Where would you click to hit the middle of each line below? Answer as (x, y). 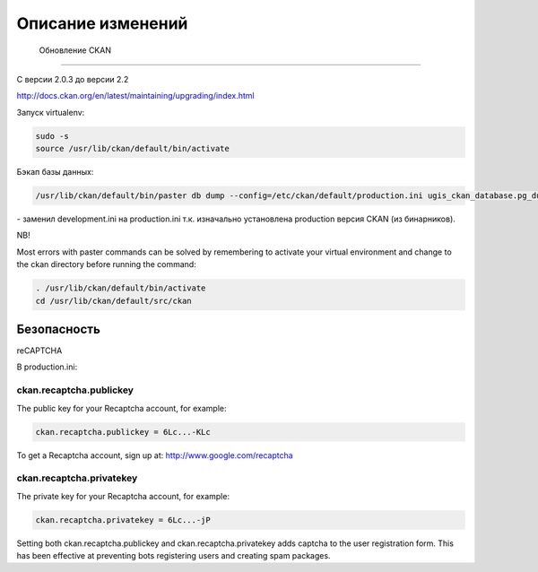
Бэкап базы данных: (55, 172)
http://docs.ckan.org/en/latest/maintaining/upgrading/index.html (135, 96)
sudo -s (52, 136)
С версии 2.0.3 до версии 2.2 (73, 79)
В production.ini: (47, 367)
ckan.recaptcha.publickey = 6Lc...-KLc (123, 432)
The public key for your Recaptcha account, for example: (122, 408)
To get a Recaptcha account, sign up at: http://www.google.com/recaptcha (155, 455)
